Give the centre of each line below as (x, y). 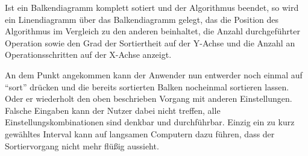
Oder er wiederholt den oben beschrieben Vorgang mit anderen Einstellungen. (149, 98)
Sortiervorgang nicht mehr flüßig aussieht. (82, 145)
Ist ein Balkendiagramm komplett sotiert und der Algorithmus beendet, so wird (152, 7)
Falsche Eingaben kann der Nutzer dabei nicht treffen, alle (113, 110)
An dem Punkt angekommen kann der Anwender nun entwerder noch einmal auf (154, 74)
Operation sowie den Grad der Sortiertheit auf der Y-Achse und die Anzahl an (150, 42)
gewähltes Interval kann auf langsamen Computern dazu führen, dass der (140, 133)
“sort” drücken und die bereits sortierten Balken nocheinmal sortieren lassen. (147, 86)
